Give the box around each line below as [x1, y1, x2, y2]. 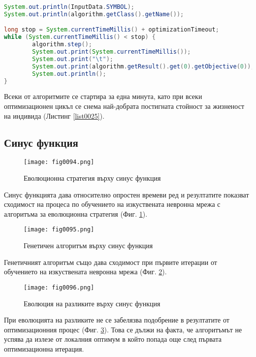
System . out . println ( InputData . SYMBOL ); [4, 3, 134, 10]
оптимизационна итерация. [4, 343, 84, 354]
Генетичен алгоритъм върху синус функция [24, 240, 153, 251]
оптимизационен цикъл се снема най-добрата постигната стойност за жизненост [4, 101, 245, 111]
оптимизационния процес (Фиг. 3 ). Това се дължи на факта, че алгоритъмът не [4, 324, 242, 334]
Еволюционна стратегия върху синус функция [24, 173, 161, 183]
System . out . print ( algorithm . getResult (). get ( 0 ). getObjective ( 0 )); [32, 63, 255, 70]
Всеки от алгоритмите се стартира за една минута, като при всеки [4, 91, 202, 101]
